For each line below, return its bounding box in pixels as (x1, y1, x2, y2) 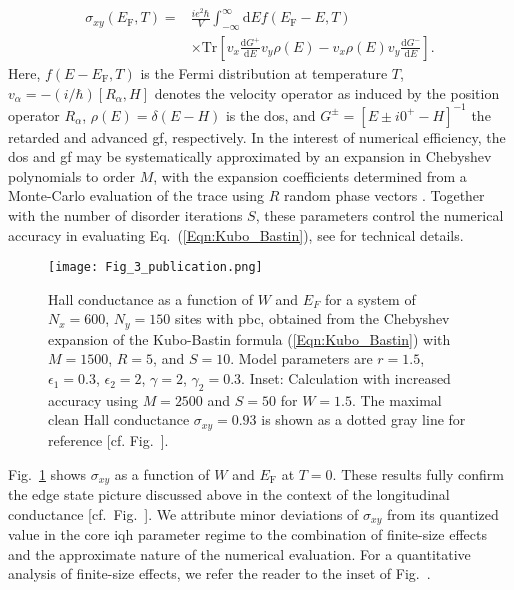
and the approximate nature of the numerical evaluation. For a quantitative (8, 543, 471, 564)
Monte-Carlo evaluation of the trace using (8, 185, 265, 206)
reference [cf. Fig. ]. (48, 429, 169, 450)
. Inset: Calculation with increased (241, 368, 451, 389)
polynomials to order (8, 165, 135, 186)
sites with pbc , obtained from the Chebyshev (175, 308, 450, 329)
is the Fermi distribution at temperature (140, 62, 388, 83)
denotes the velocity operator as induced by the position (154, 82, 500, 103)
